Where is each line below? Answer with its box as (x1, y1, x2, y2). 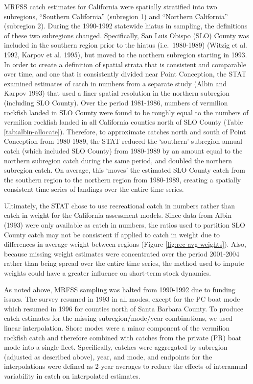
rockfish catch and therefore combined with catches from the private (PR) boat (4, 332, 242, 342)
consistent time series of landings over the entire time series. (4, 184, 184, 194)
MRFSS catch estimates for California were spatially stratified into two (4, 1, 217, 11)
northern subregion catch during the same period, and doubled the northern (4, 155, 232, 165)
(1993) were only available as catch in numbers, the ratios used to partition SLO (4, 220, 245, 230)
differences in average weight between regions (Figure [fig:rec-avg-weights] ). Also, (4, 239, 246, 249)
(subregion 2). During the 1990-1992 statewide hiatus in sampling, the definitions (4, 21, 248, 31)
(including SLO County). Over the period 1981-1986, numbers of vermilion (4, 97, 228, 107)
